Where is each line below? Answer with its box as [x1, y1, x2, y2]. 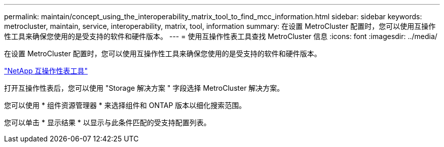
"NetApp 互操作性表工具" [4, 66, 88, 75]
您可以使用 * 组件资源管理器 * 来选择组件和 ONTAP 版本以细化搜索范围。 [4, 101, 246, 109]
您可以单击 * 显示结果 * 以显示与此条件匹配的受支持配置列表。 [4, 118, 211, 127]
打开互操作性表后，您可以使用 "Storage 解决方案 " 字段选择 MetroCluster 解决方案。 [4, 84, 284, 92]
